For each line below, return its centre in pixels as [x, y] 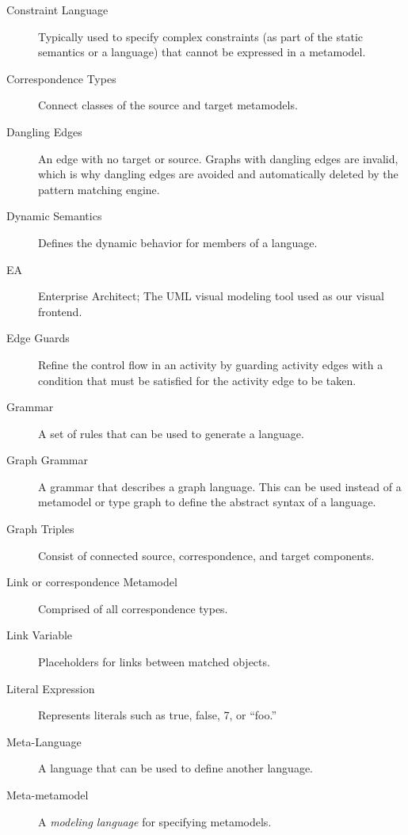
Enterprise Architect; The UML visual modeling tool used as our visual [211, 296]
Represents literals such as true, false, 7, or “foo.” [157, 715]
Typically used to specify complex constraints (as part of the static [201, 36]
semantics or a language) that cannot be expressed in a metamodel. [202, 52]
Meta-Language [44, 741]
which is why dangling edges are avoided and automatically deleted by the [218, 174]
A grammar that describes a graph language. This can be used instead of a [220, 486]
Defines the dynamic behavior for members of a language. [178, 242]
